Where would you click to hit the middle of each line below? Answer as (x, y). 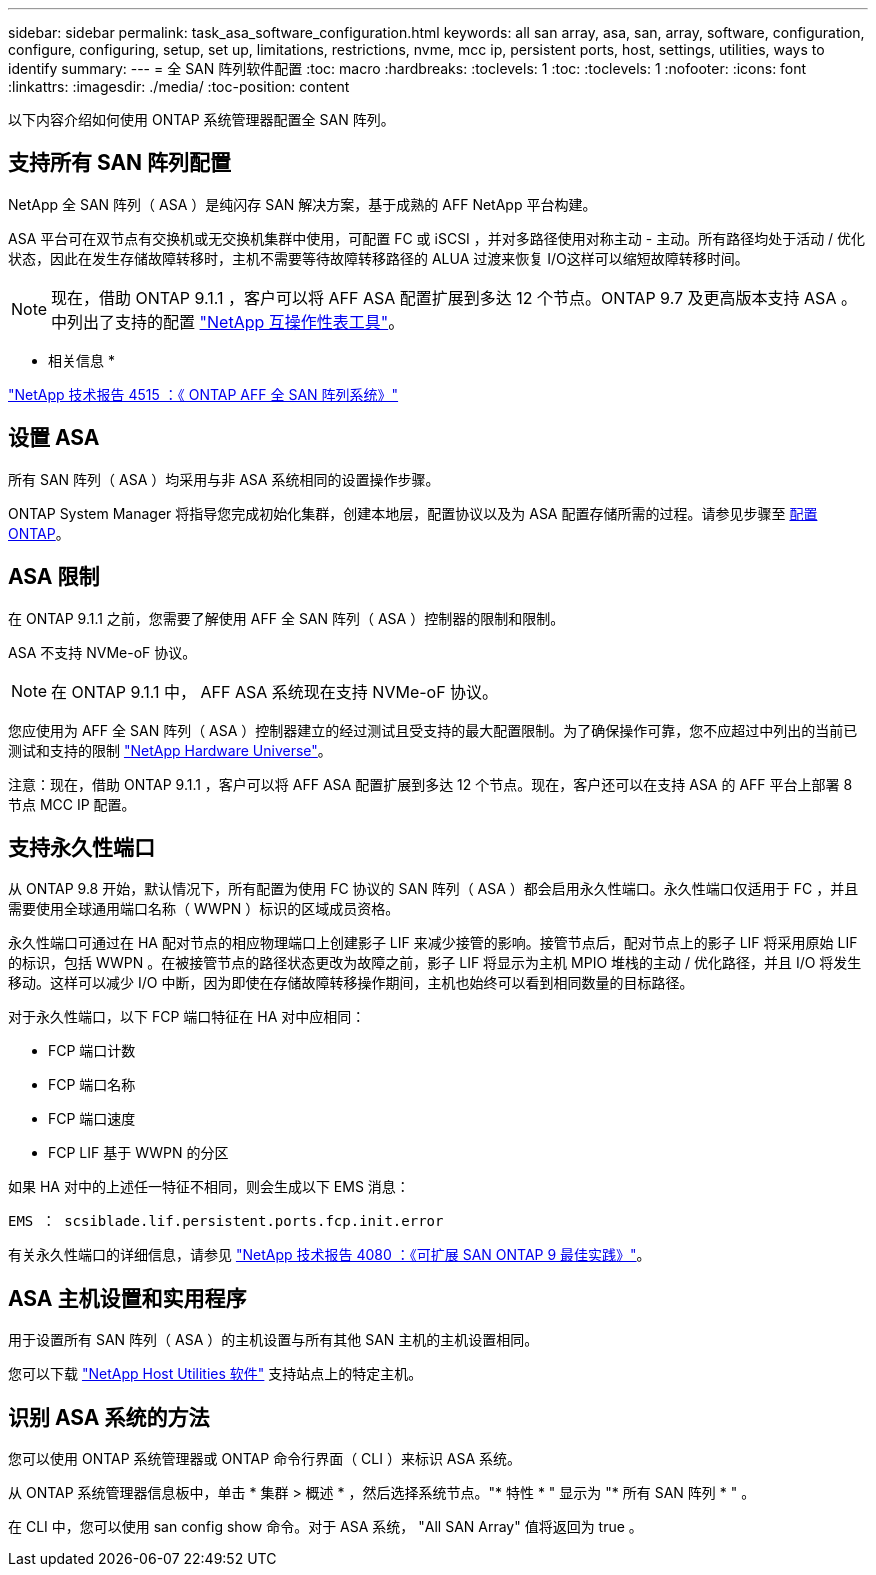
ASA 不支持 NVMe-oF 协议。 (102, 652)
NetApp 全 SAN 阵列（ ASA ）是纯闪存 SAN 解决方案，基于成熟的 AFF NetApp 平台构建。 (302, 204)
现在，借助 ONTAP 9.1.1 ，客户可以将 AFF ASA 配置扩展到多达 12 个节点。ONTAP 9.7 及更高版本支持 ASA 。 (454, 297)
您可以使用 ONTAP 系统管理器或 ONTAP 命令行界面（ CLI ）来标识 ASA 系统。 (265, 1459)
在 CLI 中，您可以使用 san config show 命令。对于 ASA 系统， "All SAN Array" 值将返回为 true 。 (325, 1527)
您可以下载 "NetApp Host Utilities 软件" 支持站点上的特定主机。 (215, 1374)
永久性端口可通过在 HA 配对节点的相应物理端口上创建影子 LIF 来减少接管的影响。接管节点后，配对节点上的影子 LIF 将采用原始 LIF (433, 943)
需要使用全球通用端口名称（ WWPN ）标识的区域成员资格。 (204, 909)
